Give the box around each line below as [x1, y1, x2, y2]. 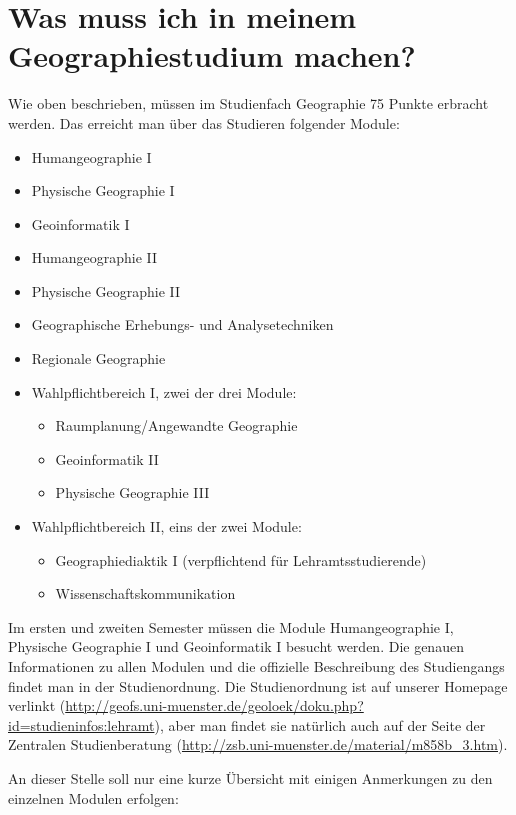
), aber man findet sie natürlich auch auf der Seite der [154, 714, 486, 735]
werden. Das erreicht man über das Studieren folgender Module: [8, 112, 400, 133]
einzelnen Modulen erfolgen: [8, 787, 179, 808]
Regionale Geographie [31, 348, 166, 369]
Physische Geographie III [55, 482, 210, 503]
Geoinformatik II [55, 448, 159, 469]
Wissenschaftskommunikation [55, 583, 236, 604]
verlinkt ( [8, 695, 66, 716]
